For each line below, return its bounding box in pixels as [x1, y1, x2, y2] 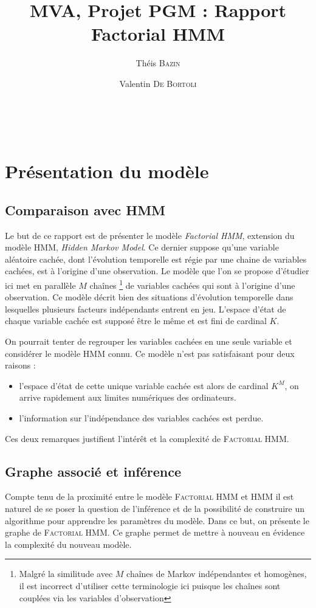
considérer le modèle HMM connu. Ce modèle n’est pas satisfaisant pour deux [5, 347, 295, 359]
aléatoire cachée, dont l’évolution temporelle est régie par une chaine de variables [5, 252, 307, 265]
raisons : [5, 359, 36, 371]
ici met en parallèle [5, 278, 76, 291]
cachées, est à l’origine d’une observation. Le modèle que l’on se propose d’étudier [5, 264, 309, 277]
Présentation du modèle [5, 159, 209, 184]
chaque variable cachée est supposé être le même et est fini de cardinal [5, 314, 267, 327]
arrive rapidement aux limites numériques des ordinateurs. [19, 391, 236, 404]
